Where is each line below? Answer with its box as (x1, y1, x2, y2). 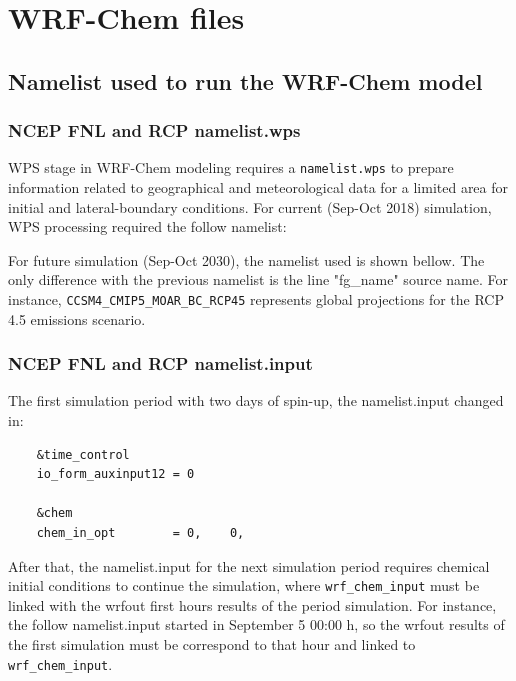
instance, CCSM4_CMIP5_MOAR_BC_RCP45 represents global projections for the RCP (8, 289, 505, 309)
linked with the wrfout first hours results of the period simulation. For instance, (8, 594, 497, 615)
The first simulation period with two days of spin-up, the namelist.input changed (8, 390, 504, 411)
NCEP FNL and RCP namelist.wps (8, 118, 301, 143)
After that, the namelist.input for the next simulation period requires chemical (8, 555, 490, 576)
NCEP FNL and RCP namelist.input (8, 351, 313, 376)
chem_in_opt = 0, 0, (36, 526, 245, 541)
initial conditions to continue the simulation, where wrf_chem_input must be (8, 575, 480, 596)
